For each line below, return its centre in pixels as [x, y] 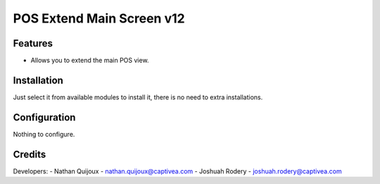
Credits [30, 154]
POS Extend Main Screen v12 [99, 18]
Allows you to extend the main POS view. [90, 61]
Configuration [44, 117]
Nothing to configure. [44, 134]
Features [33, 43]
